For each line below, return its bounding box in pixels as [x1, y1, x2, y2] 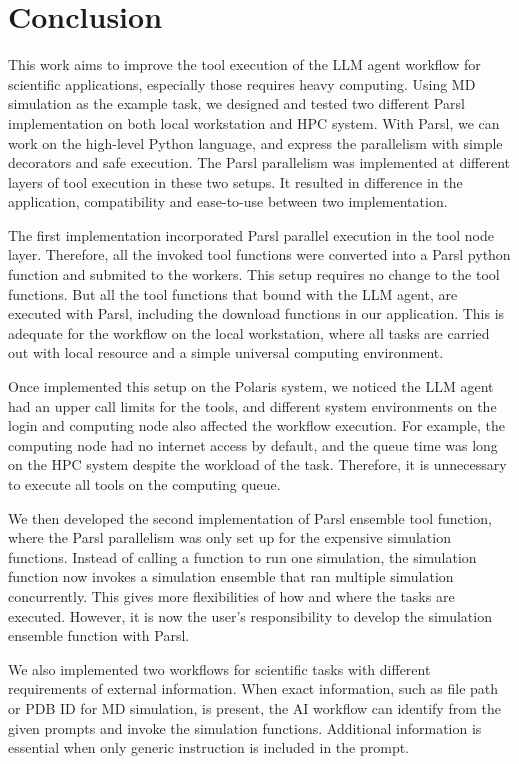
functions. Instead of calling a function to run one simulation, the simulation [8, 546, 477, 567]
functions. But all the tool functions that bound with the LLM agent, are [8, 283, 458, 304]
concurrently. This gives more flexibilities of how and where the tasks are [8, 585, 455, 606]
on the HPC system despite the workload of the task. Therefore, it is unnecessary [8, 454, 507, 475]
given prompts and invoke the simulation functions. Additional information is [8, 717, 482, 738]
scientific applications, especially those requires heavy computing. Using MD [8, 73, 476, 94]
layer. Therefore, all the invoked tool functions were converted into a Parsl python [8, 244, 511, 265]
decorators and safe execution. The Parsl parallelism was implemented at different [8, 152, 511, 173]
